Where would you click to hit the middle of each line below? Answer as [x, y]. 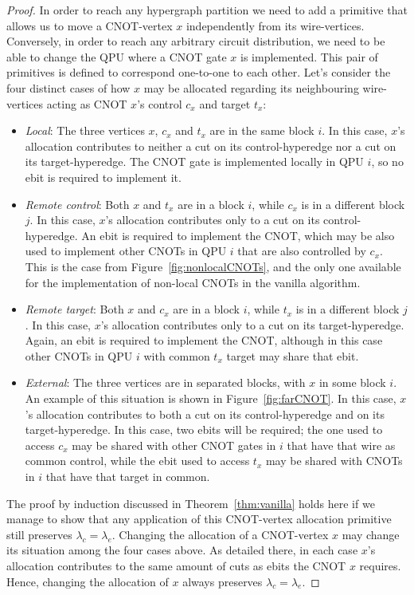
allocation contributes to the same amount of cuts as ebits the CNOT [176, 565]
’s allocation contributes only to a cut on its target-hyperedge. [252, 324]
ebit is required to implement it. [103, 177]
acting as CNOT [87, 103]
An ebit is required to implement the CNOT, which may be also [238, 235]
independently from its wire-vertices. [275, 25]
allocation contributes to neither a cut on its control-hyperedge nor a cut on [211, 146]
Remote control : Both [77, 204]
